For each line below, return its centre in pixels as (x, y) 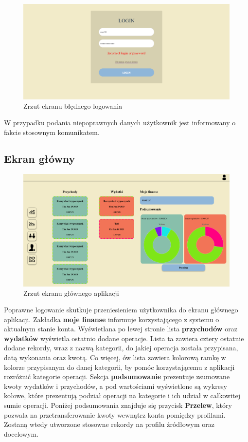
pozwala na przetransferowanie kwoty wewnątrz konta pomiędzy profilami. (115, 414)
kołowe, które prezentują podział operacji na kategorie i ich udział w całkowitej (122, 395)
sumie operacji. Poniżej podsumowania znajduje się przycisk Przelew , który (118, 405)
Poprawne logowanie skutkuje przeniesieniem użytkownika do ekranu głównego (121, 310)
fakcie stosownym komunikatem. (52, 132)
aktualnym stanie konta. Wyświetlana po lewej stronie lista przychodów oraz (121, 329)
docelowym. (21, 433)
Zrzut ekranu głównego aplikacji (71, 293)
